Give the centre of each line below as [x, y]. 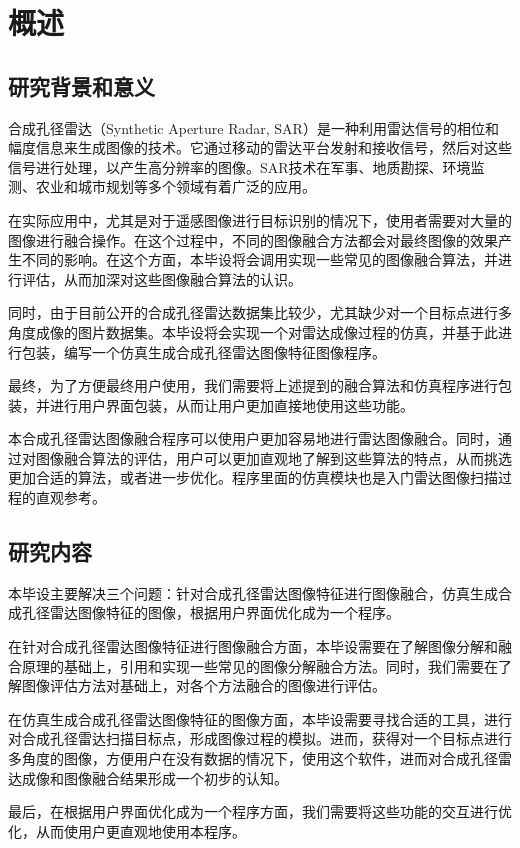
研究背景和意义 [81, 85]
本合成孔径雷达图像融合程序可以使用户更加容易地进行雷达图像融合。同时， [253, 438]
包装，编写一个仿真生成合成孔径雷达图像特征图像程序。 [203, 351]
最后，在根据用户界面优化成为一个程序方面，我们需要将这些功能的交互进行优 [260, 811]
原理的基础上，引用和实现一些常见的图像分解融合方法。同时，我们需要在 [259, 665]
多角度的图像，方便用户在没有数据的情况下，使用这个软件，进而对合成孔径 [253, 758]
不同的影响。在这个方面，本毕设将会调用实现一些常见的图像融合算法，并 [259, 259]
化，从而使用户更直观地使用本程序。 [127, 830]
